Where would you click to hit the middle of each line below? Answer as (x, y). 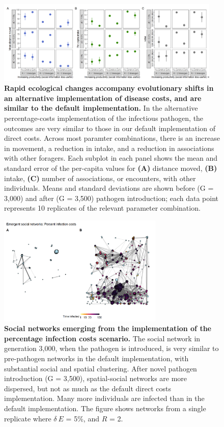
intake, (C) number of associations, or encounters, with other (100, 178)
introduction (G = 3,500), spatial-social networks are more (96, 378)
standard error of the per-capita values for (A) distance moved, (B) (111, 168)
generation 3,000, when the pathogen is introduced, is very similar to (111, 348)
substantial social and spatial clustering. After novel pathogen (101, 368)
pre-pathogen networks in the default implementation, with (96, 358)
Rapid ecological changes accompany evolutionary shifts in (109, 88)
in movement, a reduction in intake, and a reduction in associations (109, 148)
